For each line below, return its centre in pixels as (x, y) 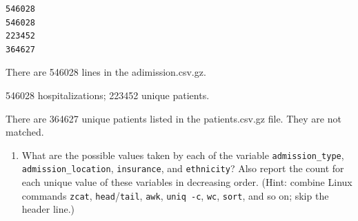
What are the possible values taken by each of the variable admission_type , (183, 155)
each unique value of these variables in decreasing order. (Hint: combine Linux (187, 182)
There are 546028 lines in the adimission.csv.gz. (106, 72)
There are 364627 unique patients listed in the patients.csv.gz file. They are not (173, 118)
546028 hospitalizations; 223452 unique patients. (108, 95)
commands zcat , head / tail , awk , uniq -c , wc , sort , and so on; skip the (175, 195)
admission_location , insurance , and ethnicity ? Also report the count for (183, 168)
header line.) (48, 209)
